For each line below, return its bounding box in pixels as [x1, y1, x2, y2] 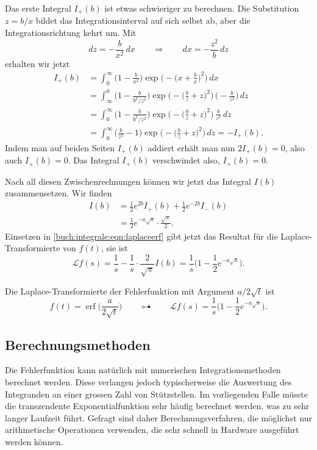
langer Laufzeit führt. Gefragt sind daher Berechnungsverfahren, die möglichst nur [5, 411, 312, 424]
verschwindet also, [152, 154, 220, 166]
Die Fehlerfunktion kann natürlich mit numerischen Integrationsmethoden [5, 363, 281, 376]
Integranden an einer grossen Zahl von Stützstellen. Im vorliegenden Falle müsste [5, 387, 308, 400]
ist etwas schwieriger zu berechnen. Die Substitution [104, 2, 299, 14]
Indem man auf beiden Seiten [5, 141, 115, 154]
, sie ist [101, 241, 128, 254]
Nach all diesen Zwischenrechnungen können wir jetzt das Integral [5, 174, 251, 187]
